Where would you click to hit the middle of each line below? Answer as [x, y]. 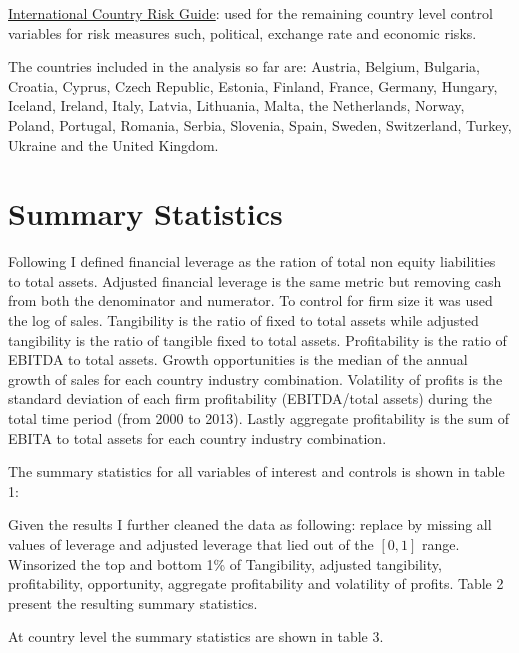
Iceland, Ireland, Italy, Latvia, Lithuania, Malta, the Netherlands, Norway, [236, 105]
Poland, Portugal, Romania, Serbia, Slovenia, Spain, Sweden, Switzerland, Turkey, [260, 124]
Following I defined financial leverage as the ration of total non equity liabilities [252, 261]
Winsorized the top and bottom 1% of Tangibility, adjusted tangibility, [225, 563]
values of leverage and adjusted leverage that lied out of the [191, 544]
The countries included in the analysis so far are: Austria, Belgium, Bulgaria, [244, 66]
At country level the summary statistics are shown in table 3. [196, 636]
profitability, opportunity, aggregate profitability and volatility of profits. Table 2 [256, 583]
